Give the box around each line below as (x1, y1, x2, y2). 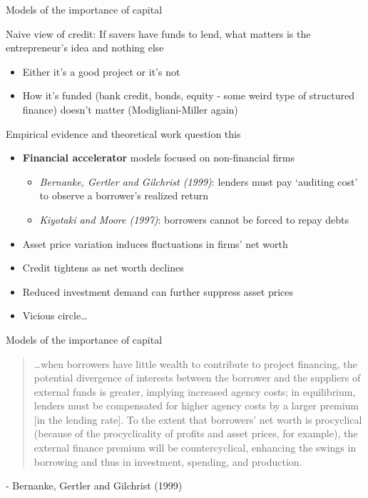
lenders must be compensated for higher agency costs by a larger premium (34, 398, 359, 413)
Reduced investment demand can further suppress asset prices (22, 284, 294, 299)
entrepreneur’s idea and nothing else (6, 40, 164, 55)
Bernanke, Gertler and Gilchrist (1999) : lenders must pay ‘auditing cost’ (39, 174, 358, 189)
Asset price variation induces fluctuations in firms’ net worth (22, 236, 288, 251)
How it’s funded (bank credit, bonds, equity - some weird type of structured (22, 88, 355, 103)
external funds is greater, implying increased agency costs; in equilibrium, (34, 384, 356, 399)
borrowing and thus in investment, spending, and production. (34, 454, 302, 469)
